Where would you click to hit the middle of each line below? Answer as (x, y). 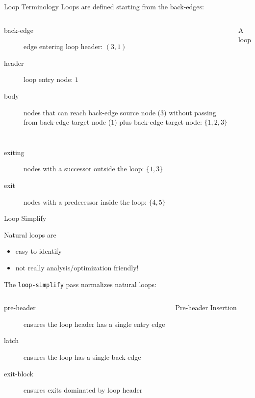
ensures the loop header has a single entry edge (94, 324)
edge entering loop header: (63, 46)
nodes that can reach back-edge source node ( (92, 112)
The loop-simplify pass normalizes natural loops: (80, 284)
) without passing (190, 112)
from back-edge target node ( (67, 122)
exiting (14, 152)
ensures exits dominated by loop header (83, 390)
